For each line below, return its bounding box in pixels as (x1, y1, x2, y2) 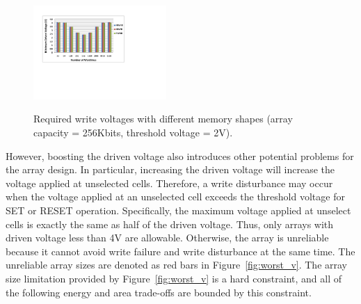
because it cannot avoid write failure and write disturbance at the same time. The (6, 243, 355, 258)
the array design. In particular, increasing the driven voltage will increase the (6, 162, 335, 177)
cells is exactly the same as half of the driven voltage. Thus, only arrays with (6, 216, 334, 231)
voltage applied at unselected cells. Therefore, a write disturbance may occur (6, 175, 333, 190)
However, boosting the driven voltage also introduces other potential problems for (6, 148, 354, 163)
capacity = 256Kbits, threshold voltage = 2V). (33, 125, 233, 140)
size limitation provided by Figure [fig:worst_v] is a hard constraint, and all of (6, 271, 342, 285)
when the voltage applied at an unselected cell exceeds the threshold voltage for (6, 189, 345, 204)
